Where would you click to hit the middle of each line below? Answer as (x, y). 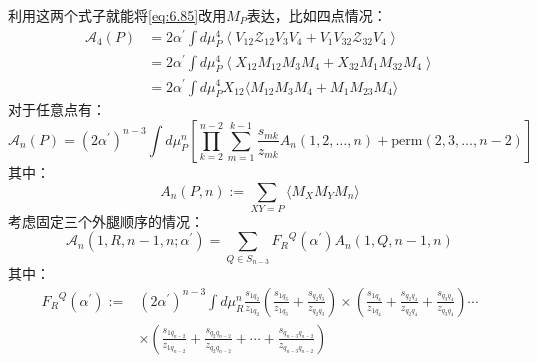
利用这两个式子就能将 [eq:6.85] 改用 (117, 15)
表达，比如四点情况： (316, 15)
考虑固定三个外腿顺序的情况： (106, 220)
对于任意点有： (57, 109)
